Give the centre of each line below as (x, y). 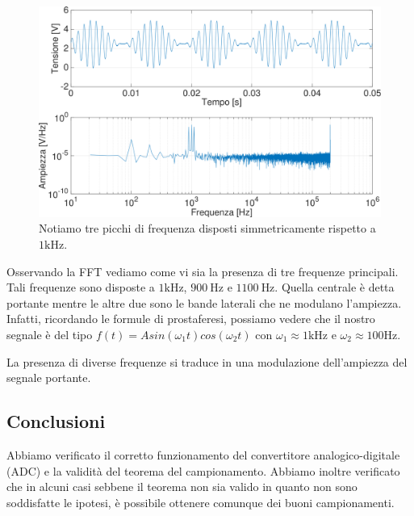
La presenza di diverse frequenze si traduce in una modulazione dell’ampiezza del (207, 361)
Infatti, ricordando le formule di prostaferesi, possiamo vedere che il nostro (191, 319)
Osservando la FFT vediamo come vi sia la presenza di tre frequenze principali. (203, 271)
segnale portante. (49, 378)
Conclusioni (56, 421)
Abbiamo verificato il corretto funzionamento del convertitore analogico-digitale (203, 455)
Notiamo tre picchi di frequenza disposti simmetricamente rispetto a (207, 228)
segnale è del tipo (50, 335)
